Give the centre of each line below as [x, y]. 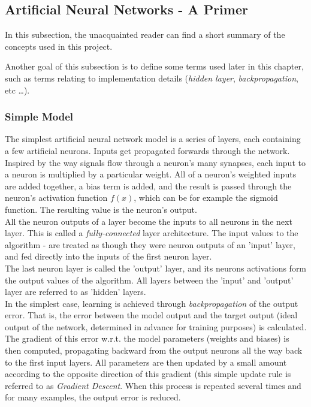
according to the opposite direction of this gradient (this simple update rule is [148, 374]
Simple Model [39, 117]
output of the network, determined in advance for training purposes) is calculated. [156, 326]
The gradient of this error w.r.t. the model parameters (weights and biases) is [147, 338]
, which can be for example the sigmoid [206, 198]
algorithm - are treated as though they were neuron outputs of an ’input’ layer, [150, 244]
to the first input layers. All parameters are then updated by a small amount [146, 362]
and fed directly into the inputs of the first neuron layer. [108, 256]
